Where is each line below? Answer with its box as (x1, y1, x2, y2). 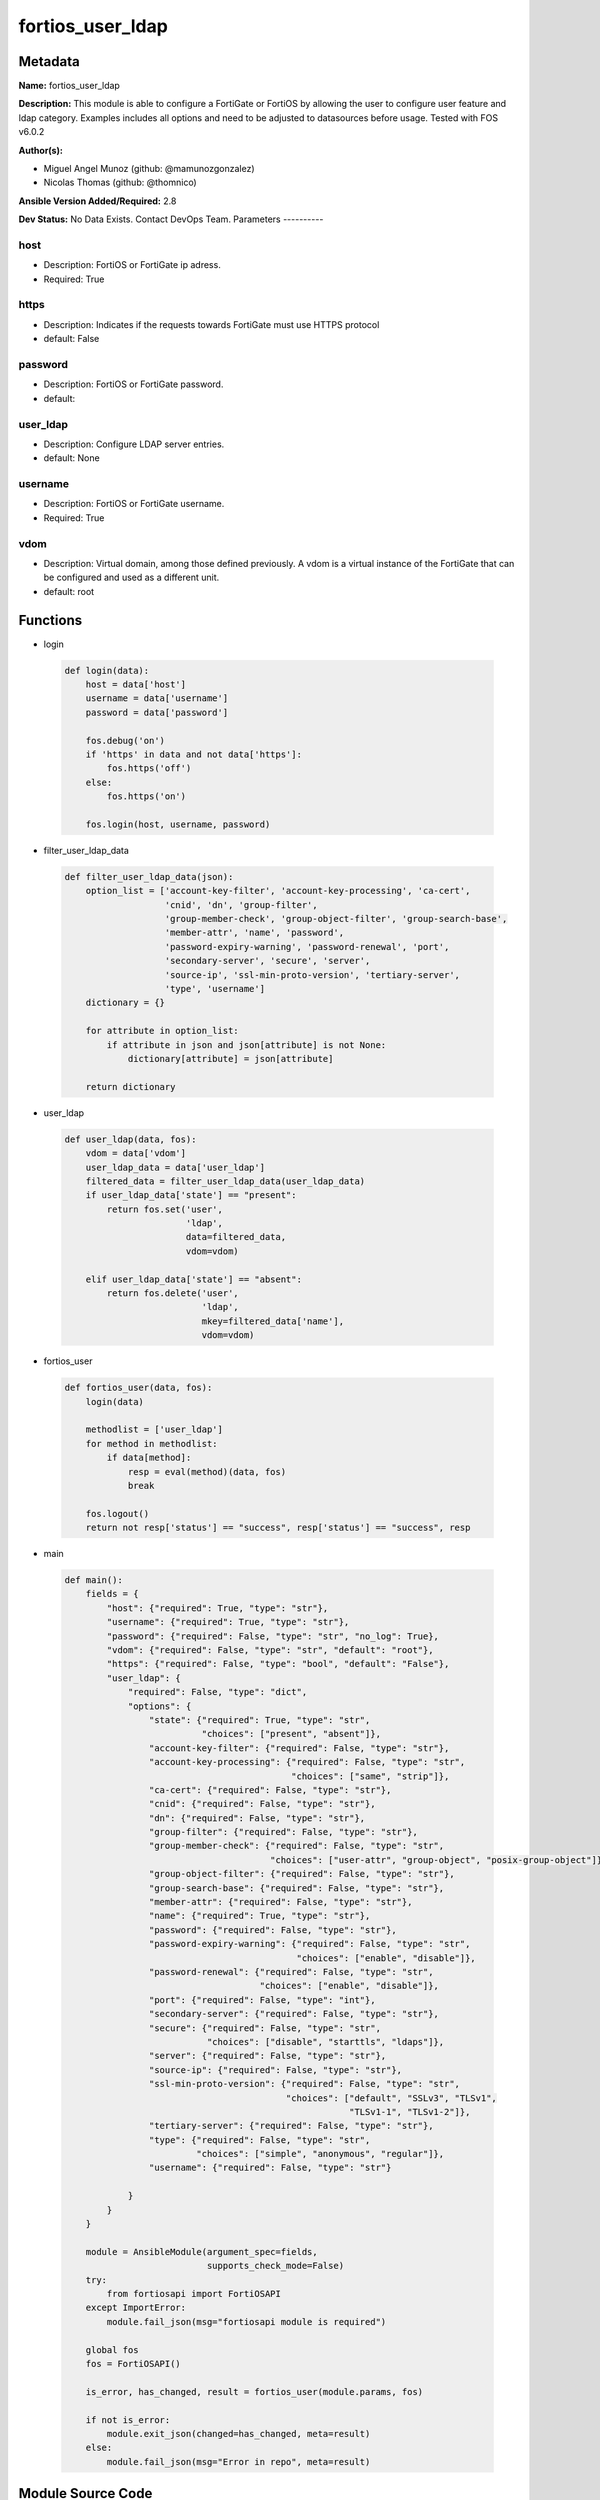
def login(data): (64, 665, 150, 676)
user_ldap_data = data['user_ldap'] (85, 1161, 265, 1173)
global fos (85, 2344, 139, 2355)
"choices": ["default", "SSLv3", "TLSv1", (285, 2092, 497, 2104)
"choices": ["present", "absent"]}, (201, 1728, 382, 1740)
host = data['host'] (85, 679, 187, 690)
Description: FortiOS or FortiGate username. (43, 498, 225, 510)
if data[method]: (106, 1452, 192, 1464)
